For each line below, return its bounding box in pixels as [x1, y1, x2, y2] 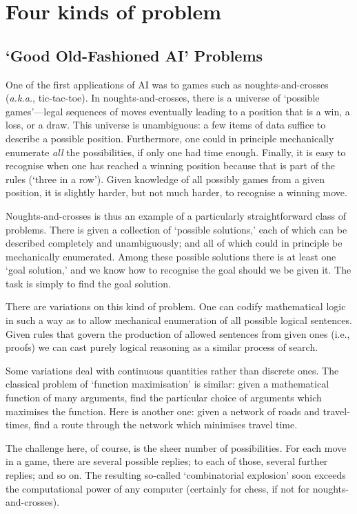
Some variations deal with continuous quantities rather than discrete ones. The [6, 363, 339, 377]
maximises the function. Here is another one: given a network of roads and [6, 403, 320, 418]
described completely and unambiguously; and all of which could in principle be [6, 236, 343, 250]
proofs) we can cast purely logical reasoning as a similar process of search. [6, 340, 318, 354]
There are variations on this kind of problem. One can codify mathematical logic [6, 299, 346, 314]
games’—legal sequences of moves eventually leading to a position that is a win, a [6, 104, 350, 118]
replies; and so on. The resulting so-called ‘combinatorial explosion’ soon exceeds [6, 468, 346, 482]
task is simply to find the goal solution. [6, 276, 171, 290]
